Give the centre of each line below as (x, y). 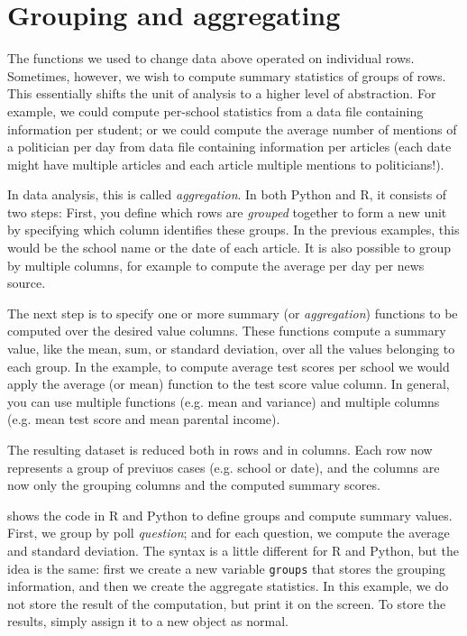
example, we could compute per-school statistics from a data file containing (215, 111)
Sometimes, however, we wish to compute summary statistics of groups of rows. (227, 75)
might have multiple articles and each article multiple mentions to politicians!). (226, 164)
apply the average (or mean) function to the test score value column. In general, (229, 384)
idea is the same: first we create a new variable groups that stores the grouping (227, 568)
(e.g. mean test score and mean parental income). (144, 419)
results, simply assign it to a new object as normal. (148, 621)
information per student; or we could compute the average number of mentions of (232, 129)
